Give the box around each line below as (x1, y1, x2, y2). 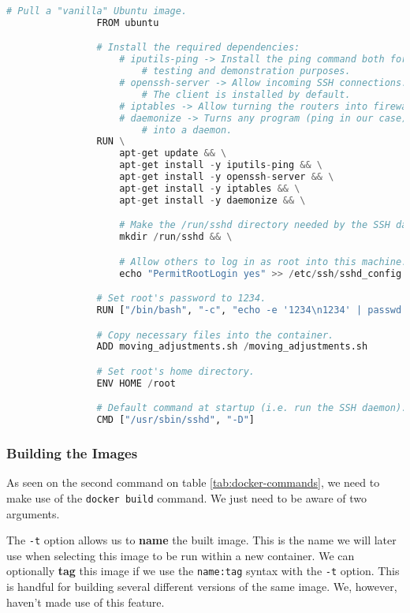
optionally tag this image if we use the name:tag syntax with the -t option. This (6, 563, 400, 579)
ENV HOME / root (96, 377, 176, 389)
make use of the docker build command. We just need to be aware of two (6, 489, 367, 506)
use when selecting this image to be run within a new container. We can (6, 547, 355, 563)
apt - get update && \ (119, 148, 227, 159)
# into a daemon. (141, 124, 233, 136)
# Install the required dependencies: (96, 42, 300, 54)
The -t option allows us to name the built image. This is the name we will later (6, 532, 397, 548)
